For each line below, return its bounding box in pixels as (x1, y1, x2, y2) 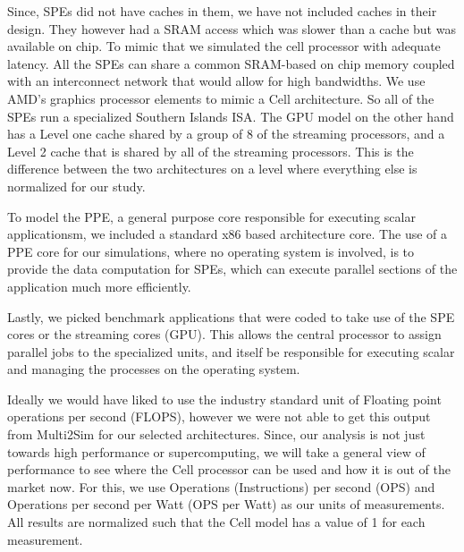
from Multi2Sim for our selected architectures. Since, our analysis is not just (7, 425, 426, 444)
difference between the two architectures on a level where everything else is (7, 159, 418, 178)
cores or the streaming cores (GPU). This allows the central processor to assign (7, 325, 442, 344)
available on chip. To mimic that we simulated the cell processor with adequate (7, 37, 441, 55)
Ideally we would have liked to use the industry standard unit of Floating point (7, 389, 442, 408)
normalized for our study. (7, 176, 146, 195)
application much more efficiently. (7, 276, 191, 295)
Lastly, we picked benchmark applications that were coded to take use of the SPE (7, 307, 455, 326)
